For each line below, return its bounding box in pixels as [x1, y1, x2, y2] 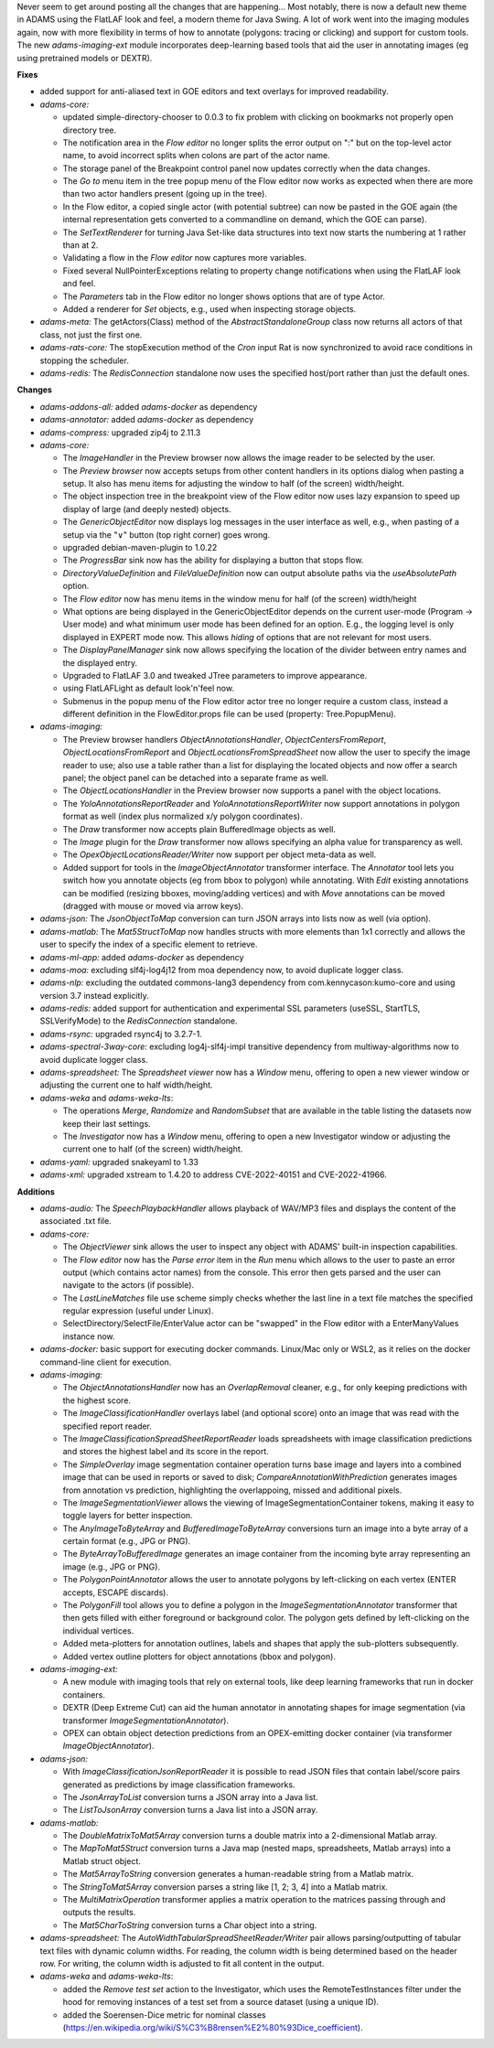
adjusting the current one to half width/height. [39, 1079, 213, 1090]
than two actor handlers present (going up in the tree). [62, 188, 267, 199]
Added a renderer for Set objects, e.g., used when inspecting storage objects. [62, 303, 357, 315]
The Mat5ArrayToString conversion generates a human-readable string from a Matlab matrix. [62, 1869, 414, 1880]
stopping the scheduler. [39, 355, 130, 366]
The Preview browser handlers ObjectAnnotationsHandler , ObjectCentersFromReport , [62, 734, 387, 745]
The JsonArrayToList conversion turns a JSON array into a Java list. [62, 1791, 319, 1802]
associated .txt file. [39, 1216, 112, 1227]
